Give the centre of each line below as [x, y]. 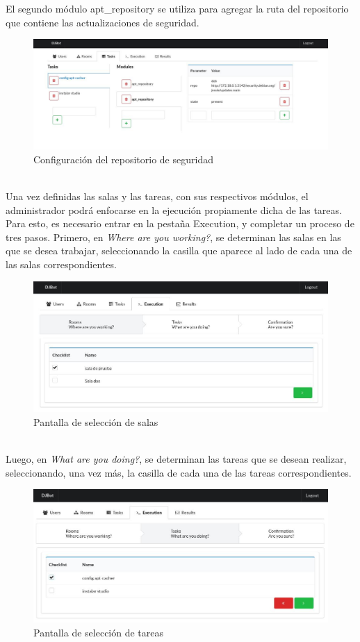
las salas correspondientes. [61, 264]
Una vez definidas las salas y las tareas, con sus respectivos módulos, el [157, 196]
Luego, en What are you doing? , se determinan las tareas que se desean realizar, [176, 458]
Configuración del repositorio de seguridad [123, 159]
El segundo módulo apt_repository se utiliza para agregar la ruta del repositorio [177, 8]
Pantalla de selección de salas [96, 421]
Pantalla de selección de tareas [99, 632]
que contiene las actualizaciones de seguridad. [103, 22]
